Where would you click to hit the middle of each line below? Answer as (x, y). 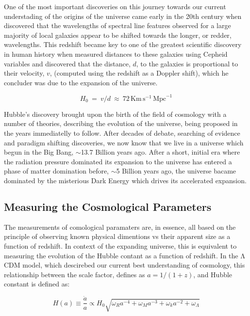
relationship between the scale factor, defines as (75, 274)
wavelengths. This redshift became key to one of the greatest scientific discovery (123, 44)
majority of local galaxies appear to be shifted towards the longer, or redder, (118, 35)
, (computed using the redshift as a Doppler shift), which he (139, 73)
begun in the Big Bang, (39, 152)
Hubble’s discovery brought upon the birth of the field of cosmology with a (115, 114)
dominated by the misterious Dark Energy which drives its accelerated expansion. (125, 180)
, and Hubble (213, 274)
